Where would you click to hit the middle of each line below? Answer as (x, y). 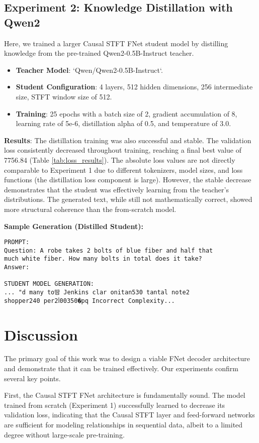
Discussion (41, 334)
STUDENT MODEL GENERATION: (49, 284)
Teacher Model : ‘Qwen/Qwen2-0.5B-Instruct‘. (89, 70)
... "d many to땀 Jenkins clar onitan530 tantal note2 (97, 293)
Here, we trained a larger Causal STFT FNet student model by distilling (116, 43)
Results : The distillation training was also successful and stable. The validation (128, 140)
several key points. (32, 378)
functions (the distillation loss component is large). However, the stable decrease (128, 180)
